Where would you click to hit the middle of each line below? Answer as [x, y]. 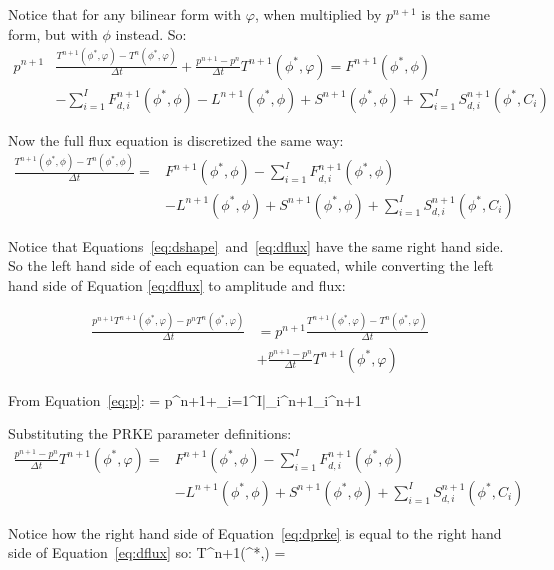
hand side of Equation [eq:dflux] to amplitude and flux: [177, 284]
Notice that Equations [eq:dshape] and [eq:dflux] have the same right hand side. [256, 245]
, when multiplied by [318, 14]
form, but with [53, 33]
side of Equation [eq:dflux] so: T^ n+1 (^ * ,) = [147, 552]
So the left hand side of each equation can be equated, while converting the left [251, 265]
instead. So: [151, 33]
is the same [455, 14]
